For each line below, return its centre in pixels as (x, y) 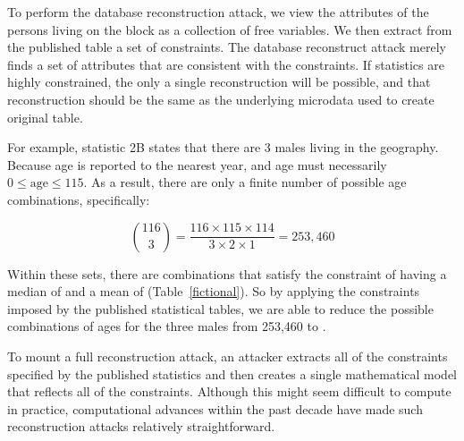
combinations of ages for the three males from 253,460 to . (167, 326)
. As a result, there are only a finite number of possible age (245, 182)
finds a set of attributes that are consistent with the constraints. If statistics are (226, 64)
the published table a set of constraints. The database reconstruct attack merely (227, 47)
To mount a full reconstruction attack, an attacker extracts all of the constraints (228, 356)
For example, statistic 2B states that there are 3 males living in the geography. (223, 147)
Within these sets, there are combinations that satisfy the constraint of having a (227, 273)
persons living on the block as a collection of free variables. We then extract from (230, 29)
